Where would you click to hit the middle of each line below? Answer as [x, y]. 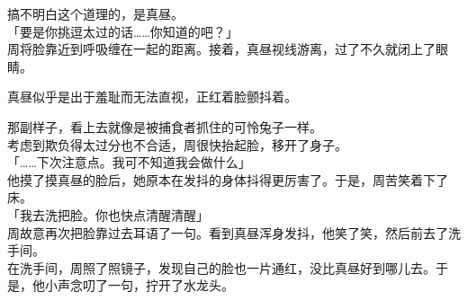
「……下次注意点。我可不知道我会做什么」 [129, 162]
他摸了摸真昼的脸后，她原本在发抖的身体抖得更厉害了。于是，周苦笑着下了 [228, 179]
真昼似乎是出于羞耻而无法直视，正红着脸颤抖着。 [152, 97]
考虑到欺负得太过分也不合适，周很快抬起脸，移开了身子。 [177, 144]
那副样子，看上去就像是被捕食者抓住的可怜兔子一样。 [165, 126]
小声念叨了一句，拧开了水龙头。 [139, 285]
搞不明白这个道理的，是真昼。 [95, 13]
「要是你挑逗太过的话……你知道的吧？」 [123, 31]
